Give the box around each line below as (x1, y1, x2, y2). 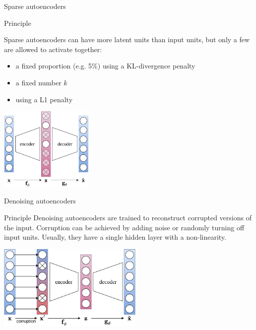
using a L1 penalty (15, 94, 73, 104)
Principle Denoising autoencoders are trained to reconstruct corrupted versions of (4, 212, 252, 222)
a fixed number (15, 77, 62, 87)
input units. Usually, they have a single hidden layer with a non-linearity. (4, 232, 226, 242)
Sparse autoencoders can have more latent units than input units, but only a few (4, 34, 250, 45)
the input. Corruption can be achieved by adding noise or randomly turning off (4, 222, 245, 232)
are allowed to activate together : (4, 44, 102, 54)
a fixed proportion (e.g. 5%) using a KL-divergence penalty (15, 61, 195, 71)
